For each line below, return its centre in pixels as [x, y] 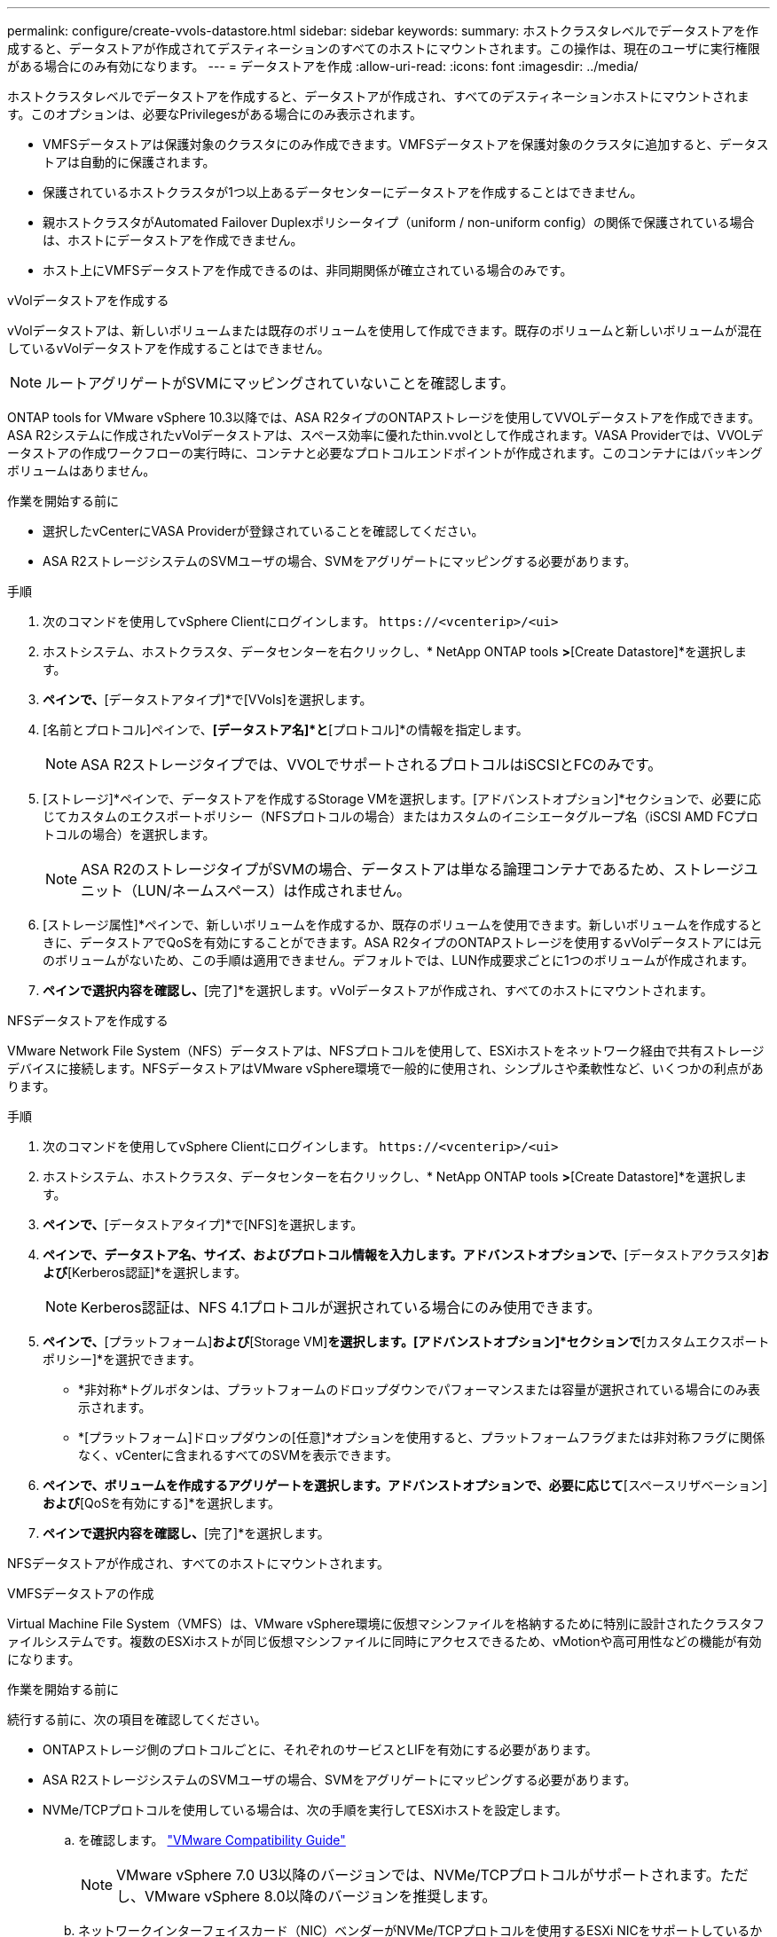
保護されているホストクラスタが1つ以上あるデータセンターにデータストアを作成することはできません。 [343, 192]
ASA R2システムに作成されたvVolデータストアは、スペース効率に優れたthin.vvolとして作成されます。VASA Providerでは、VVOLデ [385, 435]
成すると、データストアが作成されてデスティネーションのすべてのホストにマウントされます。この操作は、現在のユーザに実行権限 [384, 48]
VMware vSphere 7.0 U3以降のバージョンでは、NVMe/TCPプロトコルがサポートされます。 [418, 1875]
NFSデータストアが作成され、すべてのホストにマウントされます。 [198, 1563]
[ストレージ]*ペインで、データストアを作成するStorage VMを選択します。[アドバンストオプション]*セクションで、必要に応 [402, 799]
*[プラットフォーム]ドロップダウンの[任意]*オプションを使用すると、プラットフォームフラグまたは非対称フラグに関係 [422, 1437]
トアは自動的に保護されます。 [129, 162]
